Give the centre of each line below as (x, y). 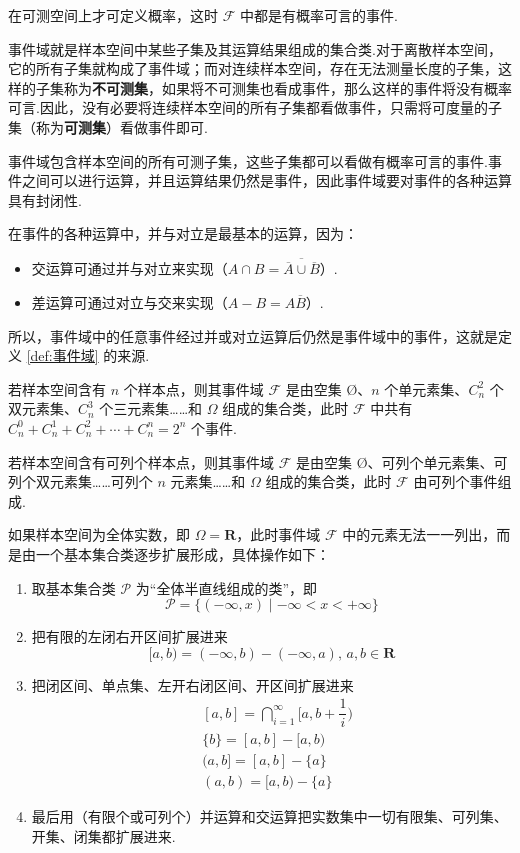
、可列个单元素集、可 (437, 461)
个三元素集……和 (151, 408)
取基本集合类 (73, 587)
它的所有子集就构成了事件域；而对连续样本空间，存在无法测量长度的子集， (253, 68)
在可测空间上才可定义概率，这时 (113, 15)
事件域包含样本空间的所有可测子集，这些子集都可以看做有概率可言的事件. (248, 160)
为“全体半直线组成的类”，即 (226, 587)
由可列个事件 (455, 481)
